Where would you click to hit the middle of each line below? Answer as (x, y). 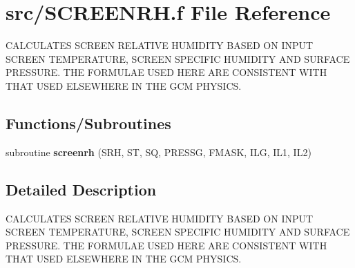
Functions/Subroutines (88, 123)
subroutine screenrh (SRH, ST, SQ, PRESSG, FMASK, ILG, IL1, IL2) (159, 152)
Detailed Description (81, 189)
